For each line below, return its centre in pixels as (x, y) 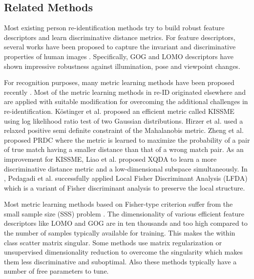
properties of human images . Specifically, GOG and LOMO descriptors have (119, 56)
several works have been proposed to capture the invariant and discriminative (120, 47)
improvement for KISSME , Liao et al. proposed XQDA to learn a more (110, 159)
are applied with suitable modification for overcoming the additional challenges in (126, 101)
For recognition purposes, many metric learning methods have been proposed (119, 82)
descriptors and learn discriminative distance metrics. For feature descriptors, (120, 37)
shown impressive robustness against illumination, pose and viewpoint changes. (122, 66)
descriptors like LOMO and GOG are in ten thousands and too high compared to (126, 223)
